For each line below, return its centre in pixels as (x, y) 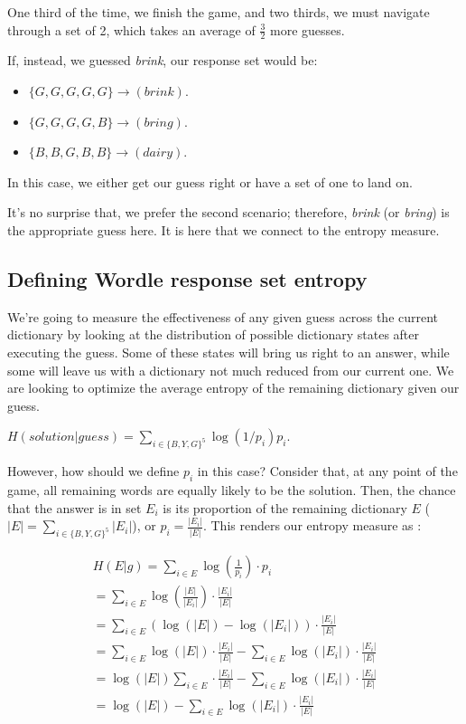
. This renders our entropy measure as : (312, 525)
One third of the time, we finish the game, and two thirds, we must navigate (219, 12)
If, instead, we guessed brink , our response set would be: (163, 60)
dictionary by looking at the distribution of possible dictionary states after (213, 334)
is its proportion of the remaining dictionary (285, 507)
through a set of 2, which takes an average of (131, 29)
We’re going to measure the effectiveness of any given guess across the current (223, 316)
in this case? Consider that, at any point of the (327, 471)
